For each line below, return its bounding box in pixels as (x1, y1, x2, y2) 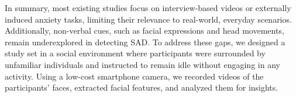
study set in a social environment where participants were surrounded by (5, 47, 266, 59)
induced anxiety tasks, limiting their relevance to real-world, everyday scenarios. (5, 13, 292, 25)
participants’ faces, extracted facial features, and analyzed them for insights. (5, 81, 278, 94)
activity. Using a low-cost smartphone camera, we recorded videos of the (5, 70, 264, 82)
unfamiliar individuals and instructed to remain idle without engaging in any (5, 58, 280, 70)
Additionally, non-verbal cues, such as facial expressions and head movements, (5, 24, 284, 37)
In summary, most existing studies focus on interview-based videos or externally (5, 2, 291, 13)
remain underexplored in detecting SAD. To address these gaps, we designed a (5, 35, 285, 48)
